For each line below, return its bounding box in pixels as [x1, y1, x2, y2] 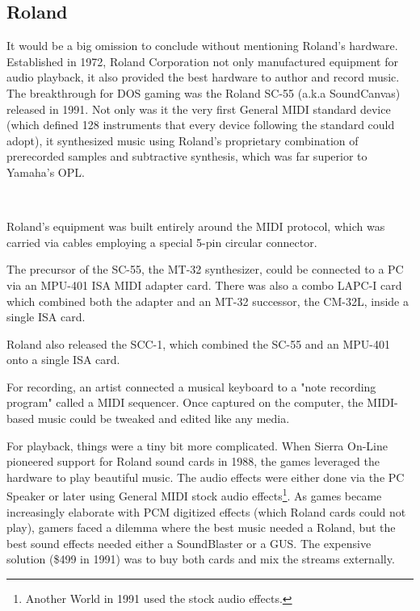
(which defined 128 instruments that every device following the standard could [6, 116, 395, 133]
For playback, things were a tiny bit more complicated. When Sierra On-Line [6, 437, 388, 454]
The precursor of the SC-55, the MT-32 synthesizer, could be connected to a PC [6, 261, 404, 278]
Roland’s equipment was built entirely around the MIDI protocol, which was [6, 218, 385, 235]
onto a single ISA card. [6, 351, 120, 368]
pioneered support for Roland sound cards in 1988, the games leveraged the [6, 453, 380, 470]
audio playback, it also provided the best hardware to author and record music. [6, 69, 400, 86]
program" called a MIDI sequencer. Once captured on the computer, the [6, 394, 363, 411]
